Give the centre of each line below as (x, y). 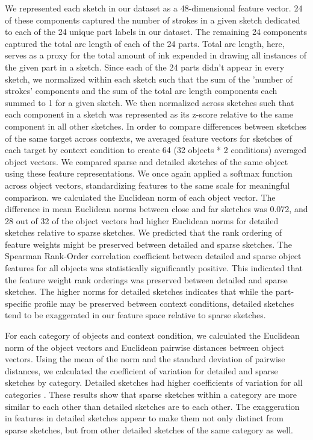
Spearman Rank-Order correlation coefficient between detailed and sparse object (153, 256)
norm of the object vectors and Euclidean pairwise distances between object (145, 347)
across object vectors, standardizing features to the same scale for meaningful (147, 185)
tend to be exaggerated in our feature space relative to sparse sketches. (135, 315)
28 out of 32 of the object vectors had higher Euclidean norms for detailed (142, 220)
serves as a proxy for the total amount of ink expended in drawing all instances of (156, 55)
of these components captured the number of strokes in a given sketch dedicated (153, 20)
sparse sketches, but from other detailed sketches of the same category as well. (149, 429)
